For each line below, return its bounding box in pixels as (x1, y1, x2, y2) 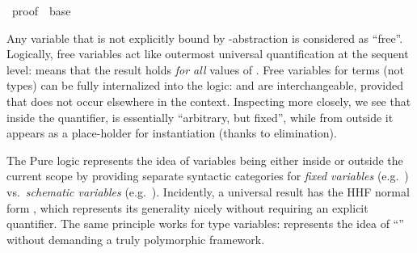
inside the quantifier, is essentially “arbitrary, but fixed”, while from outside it (6, 108, 394, 125)
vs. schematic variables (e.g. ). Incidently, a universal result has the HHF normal (6, 183, 410, 200)
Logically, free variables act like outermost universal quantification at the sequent (6, 45, 409, 62)
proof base (11, 2, 71, 19)
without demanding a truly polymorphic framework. (6, 230, 265, 247)
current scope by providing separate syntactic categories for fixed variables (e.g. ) (6, 167, 409, 184)
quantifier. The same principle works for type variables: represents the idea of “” (6, 215, 404, 232)
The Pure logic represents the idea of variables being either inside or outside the (6, 151, 403, 168)
